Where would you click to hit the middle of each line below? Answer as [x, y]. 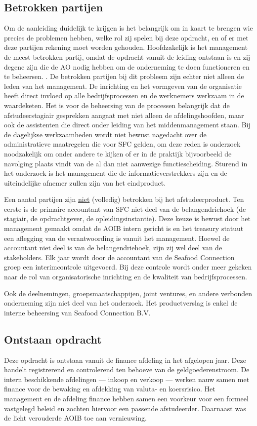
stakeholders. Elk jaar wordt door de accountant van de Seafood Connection [119, 257]
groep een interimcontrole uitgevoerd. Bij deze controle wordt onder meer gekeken [128, 267]
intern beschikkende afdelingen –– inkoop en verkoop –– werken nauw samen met [127, 379]
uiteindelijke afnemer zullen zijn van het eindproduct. [85, 182]
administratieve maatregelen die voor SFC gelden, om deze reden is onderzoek [122, 144]
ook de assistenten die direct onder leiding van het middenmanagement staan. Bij [127, 125]
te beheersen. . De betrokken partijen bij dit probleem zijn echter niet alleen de [124, 76]
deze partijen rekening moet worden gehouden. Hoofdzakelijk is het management [126, 47]
